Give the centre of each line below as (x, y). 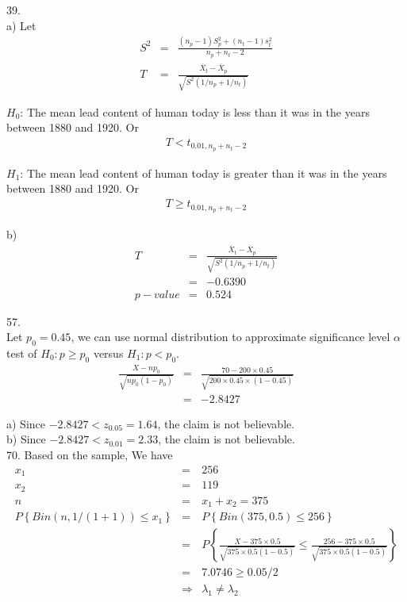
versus (108, 353)
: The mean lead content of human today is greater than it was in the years (203, 173)
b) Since (26, 439)
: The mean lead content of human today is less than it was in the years (195, 111)
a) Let (21, 25)
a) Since (26, 423)
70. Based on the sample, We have (90, 455)
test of (22, 353)
